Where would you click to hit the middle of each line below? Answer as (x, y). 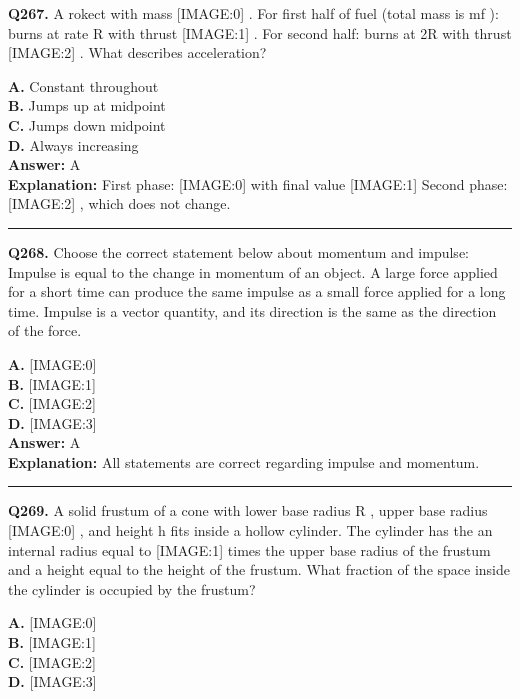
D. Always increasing (73, 144)
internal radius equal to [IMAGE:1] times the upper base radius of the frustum (249, 549)
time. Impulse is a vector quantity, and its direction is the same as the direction (252, 310)
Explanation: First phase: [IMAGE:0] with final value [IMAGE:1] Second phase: (258, 183)
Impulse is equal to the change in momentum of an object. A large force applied (253, 271)
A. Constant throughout (83, 85)
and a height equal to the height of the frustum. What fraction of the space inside (259, 569)
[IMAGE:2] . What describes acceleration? (137, 52)
